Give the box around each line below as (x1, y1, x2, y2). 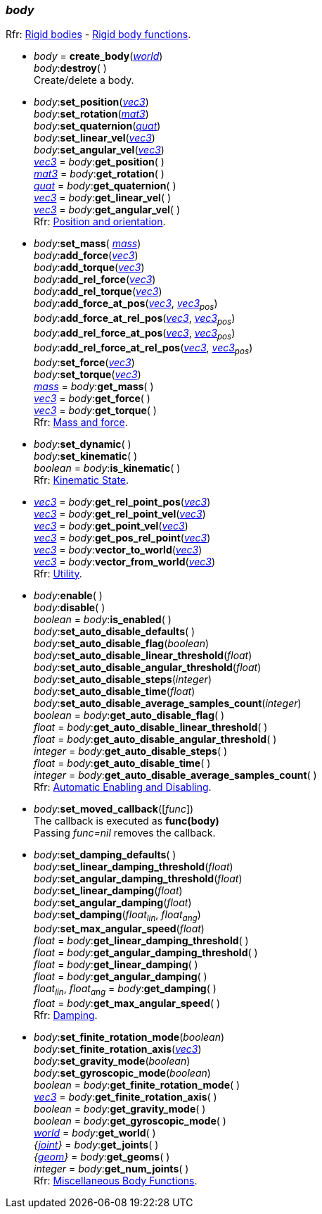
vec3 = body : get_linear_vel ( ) (34, 192, 172, 204)
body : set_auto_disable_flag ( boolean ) (34, 637, 210, 649)
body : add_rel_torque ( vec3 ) (34, 285, 162, 298)
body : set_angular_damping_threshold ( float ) (34, 872, 243, 884)
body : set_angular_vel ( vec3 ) (34, 144, 165, 156)
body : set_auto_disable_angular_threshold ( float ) (34, 661, 262, 673)
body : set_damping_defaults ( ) (34, 848, 176, 861)
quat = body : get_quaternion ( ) (34, 180, 176, 192)
